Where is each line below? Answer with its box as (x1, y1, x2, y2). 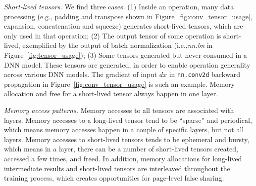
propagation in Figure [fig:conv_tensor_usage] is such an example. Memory (4, 78, 235, 89)
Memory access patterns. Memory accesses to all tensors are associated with (4, 105, 234, 115)
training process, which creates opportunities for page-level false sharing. (4, 173, 224, 183)
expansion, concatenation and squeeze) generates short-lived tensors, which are (4, 21, 243, 31)
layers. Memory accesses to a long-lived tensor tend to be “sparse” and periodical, (4, 114, 252, 125)
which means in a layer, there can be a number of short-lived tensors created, (4, 144, 239, 154)
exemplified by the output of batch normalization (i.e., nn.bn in (22, 40, 213, 50)
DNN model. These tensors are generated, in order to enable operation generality (4, 59, 251, 70)
